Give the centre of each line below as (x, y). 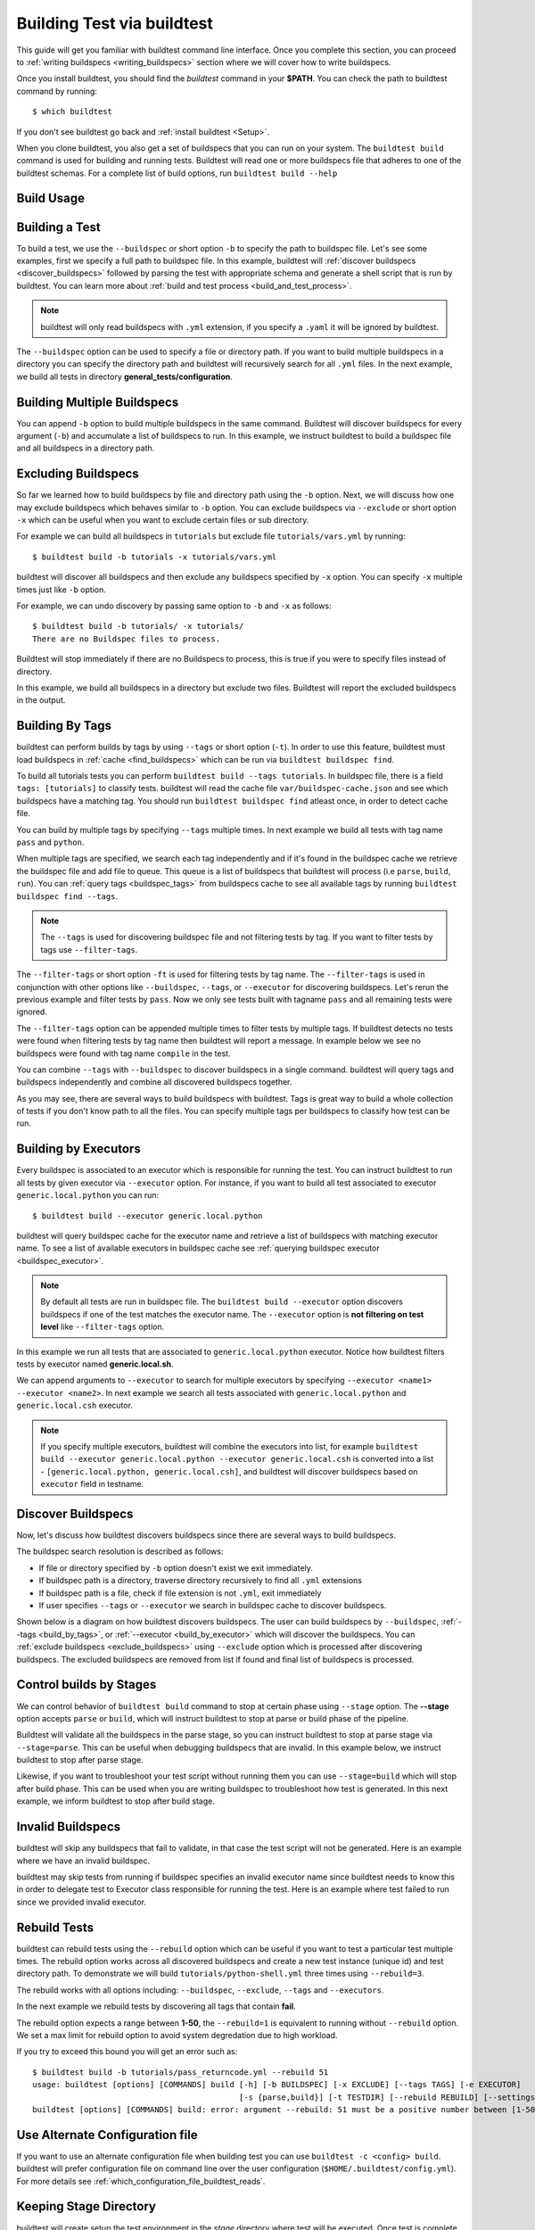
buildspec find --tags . (67, 896)
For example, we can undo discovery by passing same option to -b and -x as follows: (174, 606)
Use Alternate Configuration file (107, 2135)
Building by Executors (79, 1149)
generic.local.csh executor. (75, 1406)
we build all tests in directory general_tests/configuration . (125, 376)
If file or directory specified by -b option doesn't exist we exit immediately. (176, 1568)
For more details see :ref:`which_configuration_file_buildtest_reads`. (141, 2181)
